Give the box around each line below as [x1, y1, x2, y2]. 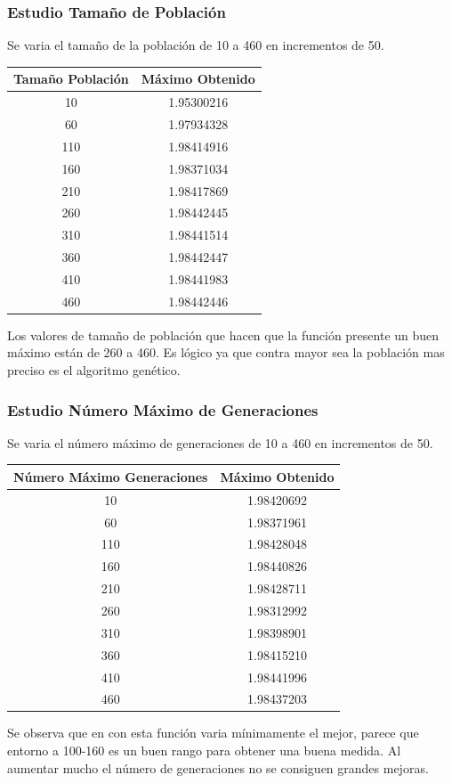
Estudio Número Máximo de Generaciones [7, 398, 319, 420]
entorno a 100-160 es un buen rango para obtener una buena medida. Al [7, 741, 401, 760]
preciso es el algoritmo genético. [7, 361, 181, 379]
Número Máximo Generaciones [13, 467, 208, 485]
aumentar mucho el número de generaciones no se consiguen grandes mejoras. [7, 758, 429, 777]
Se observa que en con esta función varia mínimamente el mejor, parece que [7, 723, 419, 742]
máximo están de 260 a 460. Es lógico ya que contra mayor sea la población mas [7, 343, 445, 362]
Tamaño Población [13, 69, 129, 88]
